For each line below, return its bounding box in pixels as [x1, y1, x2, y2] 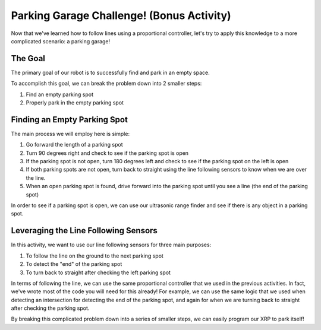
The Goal [11, 53, 46, 64]
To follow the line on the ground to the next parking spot [26, 252, 163, 259]
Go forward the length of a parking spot [26, 141, 123, 148]
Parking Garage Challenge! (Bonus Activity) [11, 9, 231, 22]
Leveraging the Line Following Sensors [11, 226, 158, 236]
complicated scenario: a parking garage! [11, 37, 111, 45]
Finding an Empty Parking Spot [11, 115, 128, 125]
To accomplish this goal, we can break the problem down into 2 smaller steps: [11, 80, 202, 87]
